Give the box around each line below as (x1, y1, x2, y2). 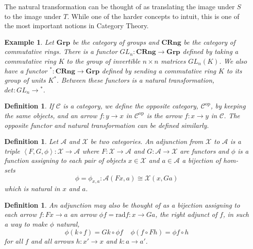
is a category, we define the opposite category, (63, 101, 199, 111)
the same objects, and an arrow (4, 110, 97, 120)
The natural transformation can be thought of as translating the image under (4, 1, 235, 11)
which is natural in (4, 183, 60, 194)
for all (4, 235, 23, 246)
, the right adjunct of (155, 209, 218, 219)
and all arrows (31, 235, 74, 246)
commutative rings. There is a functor (4, 46, 118, 56)
